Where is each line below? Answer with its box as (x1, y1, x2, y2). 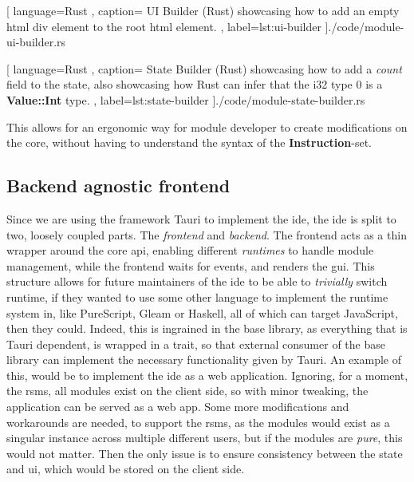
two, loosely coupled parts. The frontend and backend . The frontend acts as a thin (6, 226, 407, 243)
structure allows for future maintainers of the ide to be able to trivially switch (6, 273, 388, 290)
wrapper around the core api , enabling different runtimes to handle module (6, 242, 374, 259)
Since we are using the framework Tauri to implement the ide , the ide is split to (6, 210, 396, 227)
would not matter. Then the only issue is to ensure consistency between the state (6, 444, 403, 461)
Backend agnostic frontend (6, 173, 231, 198)
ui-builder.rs (6, 34, 66, 50)
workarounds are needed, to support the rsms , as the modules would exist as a (6, 413, 390, 430)
